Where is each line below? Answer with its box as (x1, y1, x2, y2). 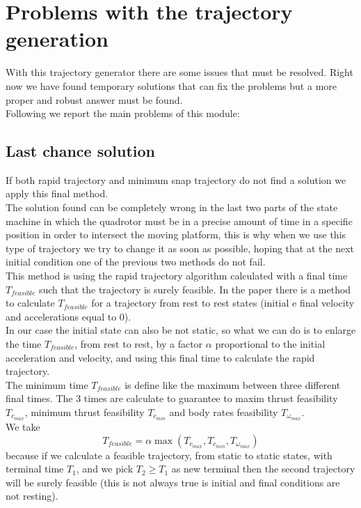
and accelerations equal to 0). (6, 309, 131, 323)
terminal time (6, 461, 64, 476)
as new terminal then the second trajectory (171, 461, 355, 476)
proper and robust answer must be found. (6, 92, 183, 107)
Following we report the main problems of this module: (6, 106, 240, 121)
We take (6, 420, 40, 434)
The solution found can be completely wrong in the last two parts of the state (6, 200, 338, 215)
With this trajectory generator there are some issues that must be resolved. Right (6, 65, 353, 79)
